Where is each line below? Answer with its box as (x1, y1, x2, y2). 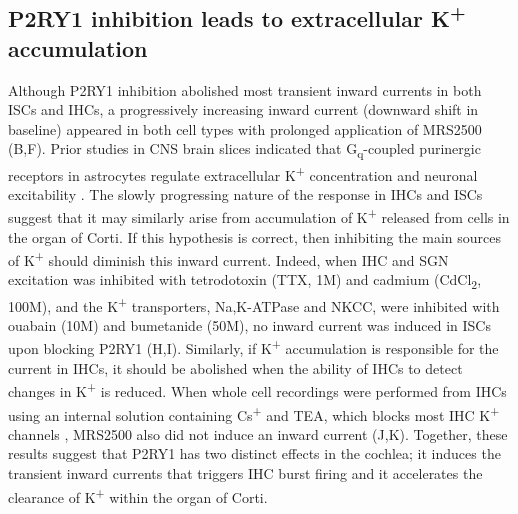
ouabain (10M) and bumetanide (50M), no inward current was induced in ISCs (8, 314, 491, 335)
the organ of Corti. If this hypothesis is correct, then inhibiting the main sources (8, 226, 502, 247)
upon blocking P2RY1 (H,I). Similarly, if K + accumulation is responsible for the (8, 335, 499, 359)
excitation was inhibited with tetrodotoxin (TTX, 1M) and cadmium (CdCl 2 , (8, 269, 482, 293)
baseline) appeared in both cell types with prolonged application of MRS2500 (8, 118, 482, 139)
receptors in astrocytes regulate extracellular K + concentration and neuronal (8, 161, 478, 185)
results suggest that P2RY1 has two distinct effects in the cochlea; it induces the (8, 443, 501, 464)
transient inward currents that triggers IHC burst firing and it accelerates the (8, 462, 483, 483)
